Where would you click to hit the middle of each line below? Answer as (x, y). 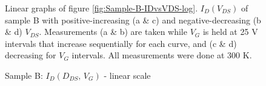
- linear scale (127, 75)
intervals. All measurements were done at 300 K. (162, 55)
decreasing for (31, 55)
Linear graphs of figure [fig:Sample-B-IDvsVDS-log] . (101, 8)
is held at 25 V (230, 32)
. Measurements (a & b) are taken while (113, 32)
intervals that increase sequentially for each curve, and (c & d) (121, 43)
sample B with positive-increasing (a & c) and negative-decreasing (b (133, 20)
